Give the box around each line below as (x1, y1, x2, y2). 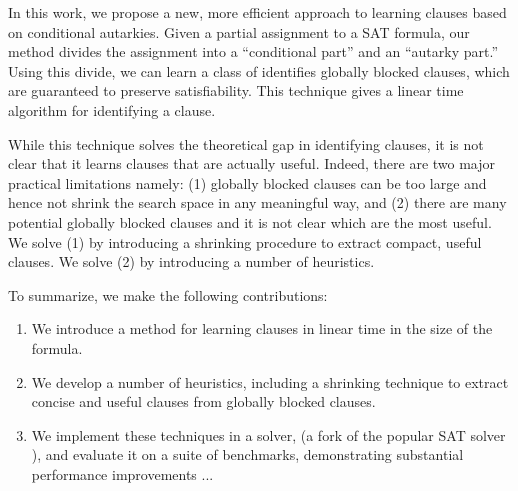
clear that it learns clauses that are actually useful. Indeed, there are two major (8, 153, 496, 174)
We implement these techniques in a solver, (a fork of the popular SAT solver (31, 424, 506, 445)
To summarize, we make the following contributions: (8, 284, 328, 305)
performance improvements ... (31, 463, 214, 484)
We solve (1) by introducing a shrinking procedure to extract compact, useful (8, 231, 482, 252)
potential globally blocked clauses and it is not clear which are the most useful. (8, 211, 492, 232)
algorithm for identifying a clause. (8, 99, 216, 120)
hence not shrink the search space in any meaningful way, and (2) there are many (8, 192, 507, 213)
